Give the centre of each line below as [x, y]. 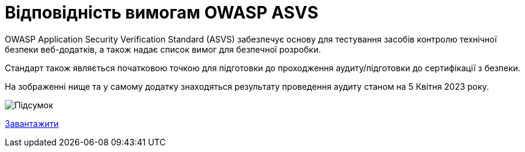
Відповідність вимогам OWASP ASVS [162, 13]
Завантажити [32, 123]
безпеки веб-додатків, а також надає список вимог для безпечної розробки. [163, 49]
